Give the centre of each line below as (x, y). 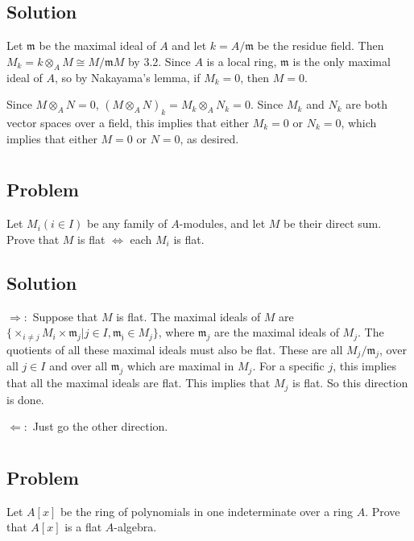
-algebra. (135, 527)
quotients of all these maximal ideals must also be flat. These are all (175, 349)
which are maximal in (181, 366)
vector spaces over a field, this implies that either (128, 122)
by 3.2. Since (159, 61)
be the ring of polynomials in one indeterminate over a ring (207, 511)
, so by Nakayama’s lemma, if (127, 77)
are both (366, 104)
